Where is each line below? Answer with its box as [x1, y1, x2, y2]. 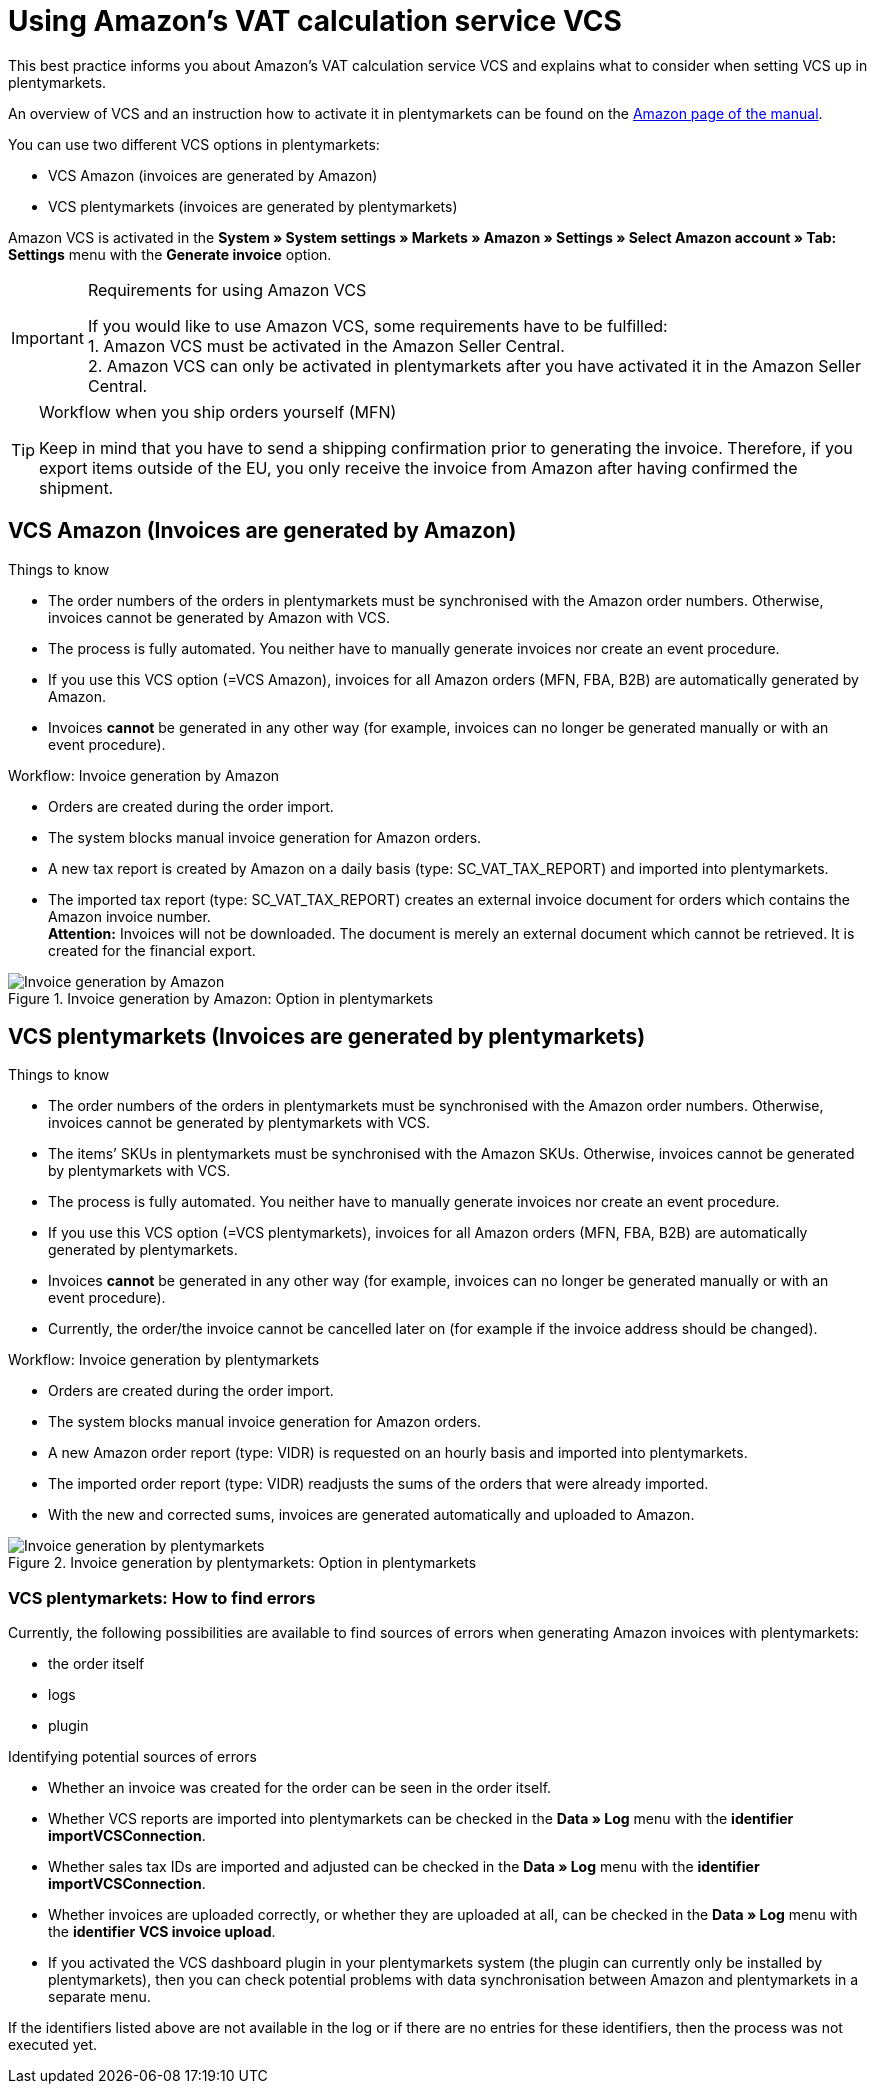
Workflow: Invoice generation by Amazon [8, 766, 280, 784]
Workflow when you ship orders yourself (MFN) [39, 401, 397, 422]
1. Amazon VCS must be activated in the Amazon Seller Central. [87, 335, 565, 356]
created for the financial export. [48, 941, 256, 959]
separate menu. [48, 1988, 151, 2006]
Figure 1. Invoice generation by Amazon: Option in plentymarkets [8, 989, 434, 1007]
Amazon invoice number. [48, 907, 211, 925]
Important [11, 327, 84, 348]
